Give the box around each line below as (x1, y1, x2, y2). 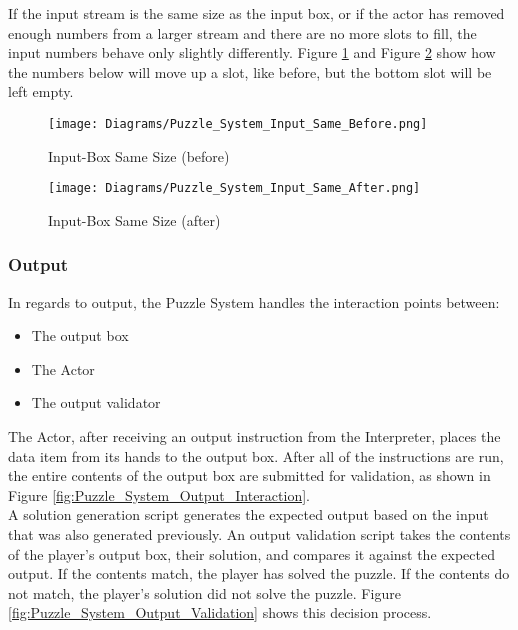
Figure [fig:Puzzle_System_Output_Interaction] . (8, 484, 310, 505)
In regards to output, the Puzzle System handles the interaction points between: (8, 291, 500, 312)
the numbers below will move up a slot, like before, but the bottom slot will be (8, 61, 492, 82)
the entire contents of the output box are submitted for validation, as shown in (8, 465, 491, 486)
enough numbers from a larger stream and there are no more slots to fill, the (8, 22, 477, 43)
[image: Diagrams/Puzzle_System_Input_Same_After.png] (48, 181, 421, 196)
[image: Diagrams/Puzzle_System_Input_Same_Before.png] (48, 116, 428, 131)
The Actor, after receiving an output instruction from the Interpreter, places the (8, 426, 501, 447)
